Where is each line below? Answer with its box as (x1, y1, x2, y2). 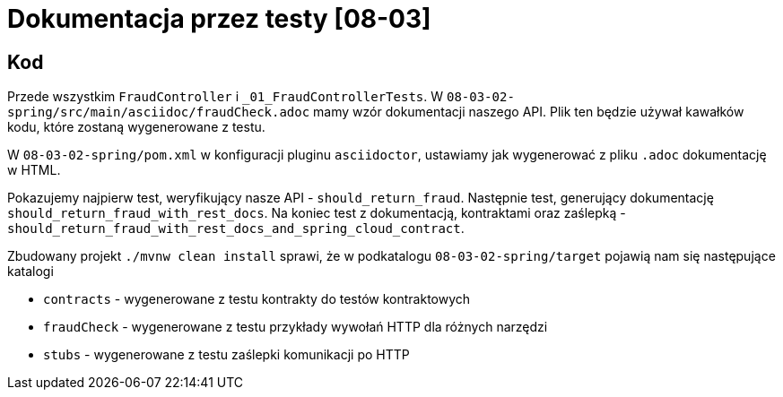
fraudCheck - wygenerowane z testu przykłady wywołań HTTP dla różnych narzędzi (43, 319, 548, 335)
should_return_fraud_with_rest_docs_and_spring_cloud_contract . (7, 220, 465, 237)
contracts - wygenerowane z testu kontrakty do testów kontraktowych (43, 291, 471, 307)
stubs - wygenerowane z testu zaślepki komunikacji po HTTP (43, 347, 410, 363)
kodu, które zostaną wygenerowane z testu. (7, 119, 265, 135)
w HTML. (7, 162, 61, 178)
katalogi (7, 263, 54, 280)
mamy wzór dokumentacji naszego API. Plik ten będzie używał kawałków (313, 104, 744, 120)
